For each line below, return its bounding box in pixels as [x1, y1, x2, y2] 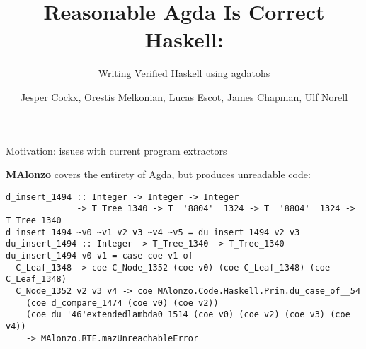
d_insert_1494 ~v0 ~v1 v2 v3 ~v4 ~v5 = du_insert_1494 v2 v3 [6, 227, 300, 237]
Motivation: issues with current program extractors [6, 143, 227, 158]
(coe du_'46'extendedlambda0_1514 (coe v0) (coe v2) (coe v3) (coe [25, 309, 350, 320]
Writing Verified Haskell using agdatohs [98, 66, 270, 81]
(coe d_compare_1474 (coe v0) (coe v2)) [25, 297, 219, 308]
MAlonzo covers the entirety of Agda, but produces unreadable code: [6, 167, 311, 182]
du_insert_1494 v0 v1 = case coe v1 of [6, 250, 193, 261]
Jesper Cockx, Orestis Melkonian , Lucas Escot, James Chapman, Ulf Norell [20, 89, 348, 104]
